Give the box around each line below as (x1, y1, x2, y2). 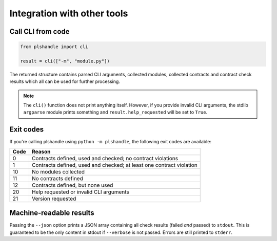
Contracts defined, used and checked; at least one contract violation (31, 161, 197, 168)
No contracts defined (31, 174, 83, 182)
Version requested (31, 195, 76, 202)
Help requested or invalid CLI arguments (31, 188, 129, 195)
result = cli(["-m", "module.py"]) (20, 58, 110, 64)
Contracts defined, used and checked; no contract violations (31, 155, 179, 162)
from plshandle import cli (20, 44, 88, 50)
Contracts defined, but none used (31, 182, 113, 189)
